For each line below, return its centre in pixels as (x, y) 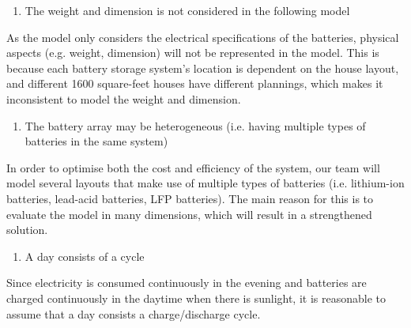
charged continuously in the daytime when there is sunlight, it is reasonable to (196, 298)
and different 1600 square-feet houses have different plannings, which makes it (195, 83)
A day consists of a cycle (85, 256)
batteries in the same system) (96, 141)
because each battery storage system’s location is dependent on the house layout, (203, 68)
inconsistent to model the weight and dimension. (124, 98)
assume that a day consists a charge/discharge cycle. (134, 313)
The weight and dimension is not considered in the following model (187, 10)
